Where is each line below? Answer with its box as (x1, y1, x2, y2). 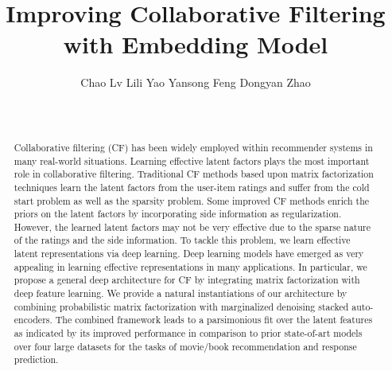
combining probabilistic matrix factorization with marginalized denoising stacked (14, 299, 349, 313)
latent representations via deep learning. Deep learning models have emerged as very (14, 247, 364, 260)
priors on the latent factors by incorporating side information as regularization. (14, 207, 342, 221)
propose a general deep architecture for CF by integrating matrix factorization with (14, 273, 360, 287)
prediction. (14, 353, 59, 366)
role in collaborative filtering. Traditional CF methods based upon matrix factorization (14, 167, 374, 181)
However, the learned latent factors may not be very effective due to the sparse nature (14, 220, 371, 233)
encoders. (14, 313, 52, 326)
